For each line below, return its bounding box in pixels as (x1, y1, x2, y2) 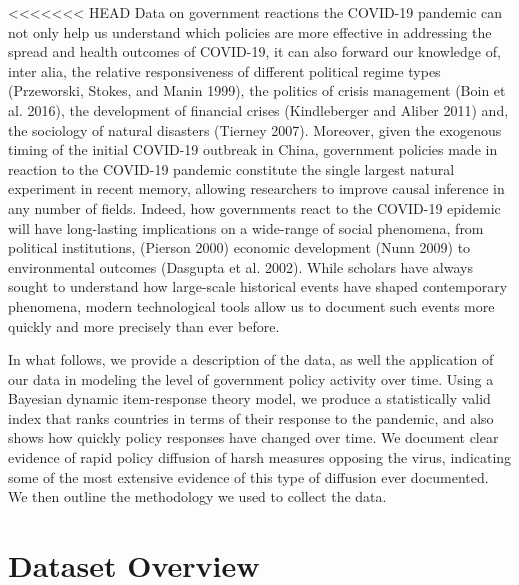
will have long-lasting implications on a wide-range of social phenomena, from (8, 217, 484, 238)
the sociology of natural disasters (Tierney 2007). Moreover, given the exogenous (8, 119, 502, 140)
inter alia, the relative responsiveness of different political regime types (8, 60, 441, 81)
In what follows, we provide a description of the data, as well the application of (8, 349, 494, 370)
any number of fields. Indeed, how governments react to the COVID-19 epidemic (8, 197, 501, 218)
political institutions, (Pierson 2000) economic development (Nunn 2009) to (8, 237, 471, 258)
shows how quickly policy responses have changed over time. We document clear (8, 427, 499, 448)
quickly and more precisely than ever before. (8, 315, 280, 336)
